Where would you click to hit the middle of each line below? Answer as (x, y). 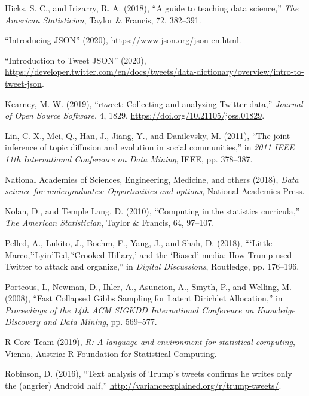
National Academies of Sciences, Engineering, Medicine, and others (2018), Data (152, 179)
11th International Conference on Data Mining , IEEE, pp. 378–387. (129, 158)
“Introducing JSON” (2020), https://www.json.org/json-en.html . (123, 40)
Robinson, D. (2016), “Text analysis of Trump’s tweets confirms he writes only (149, 374)
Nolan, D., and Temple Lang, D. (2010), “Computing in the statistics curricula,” (152, 211)
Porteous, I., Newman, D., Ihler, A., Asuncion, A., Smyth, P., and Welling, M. (148, 286)
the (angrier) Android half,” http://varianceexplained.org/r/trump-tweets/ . (143, 385)
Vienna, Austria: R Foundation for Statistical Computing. (111, 353)
